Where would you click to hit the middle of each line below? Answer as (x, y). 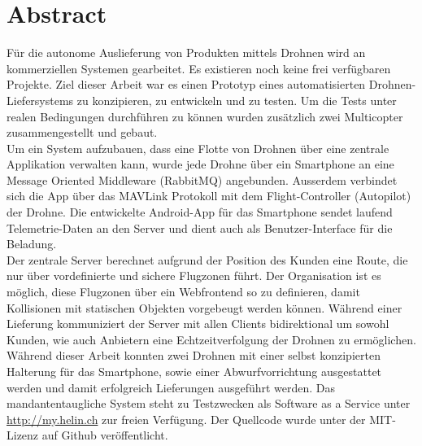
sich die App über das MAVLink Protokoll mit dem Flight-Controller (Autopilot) (209, 196)
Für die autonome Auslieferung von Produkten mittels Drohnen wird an (186, 52)
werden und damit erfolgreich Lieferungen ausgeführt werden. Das (171, 387)
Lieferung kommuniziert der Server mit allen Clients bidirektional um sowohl (198, 324)
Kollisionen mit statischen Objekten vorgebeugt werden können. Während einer (204, 307)
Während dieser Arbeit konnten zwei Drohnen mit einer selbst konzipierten (194, 355)
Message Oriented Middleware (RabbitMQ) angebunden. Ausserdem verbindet (202, 179)
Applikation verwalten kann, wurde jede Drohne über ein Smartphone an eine (200, 164)
